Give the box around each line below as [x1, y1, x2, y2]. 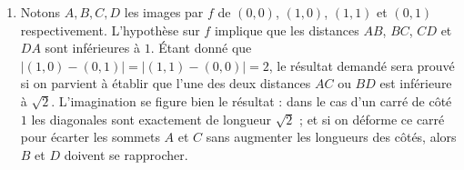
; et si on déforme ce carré [299, 109, 445, 128]
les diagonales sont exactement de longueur [31, 109, 271, 128]
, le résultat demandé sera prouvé [268, 55, 455, 75]
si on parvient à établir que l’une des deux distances [20, 74, 311, 93]
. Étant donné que [150, 38, 252, 57]
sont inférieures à [45, 38, 141, 57]
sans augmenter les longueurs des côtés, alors [206, 127, 457, 146]
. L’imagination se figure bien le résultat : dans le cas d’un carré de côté [51, 91, 452, 110]
